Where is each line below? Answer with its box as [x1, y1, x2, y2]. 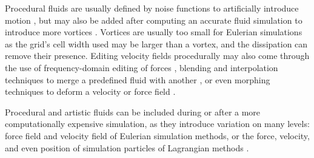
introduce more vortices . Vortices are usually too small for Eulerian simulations [5, 26, 302, 38]
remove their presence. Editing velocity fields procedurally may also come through [5, 49, 310, 62]
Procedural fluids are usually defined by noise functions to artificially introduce [5, 2, 299, 14]
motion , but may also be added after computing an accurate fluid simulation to [5, 13, 302, 26]
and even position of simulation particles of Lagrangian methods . [5, 141, 249, 154]
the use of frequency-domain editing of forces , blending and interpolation [5, 61, 278, 74]
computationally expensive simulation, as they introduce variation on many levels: [5, 117, 310, 130]
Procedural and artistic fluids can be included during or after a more [5, 105, 261, 118]
